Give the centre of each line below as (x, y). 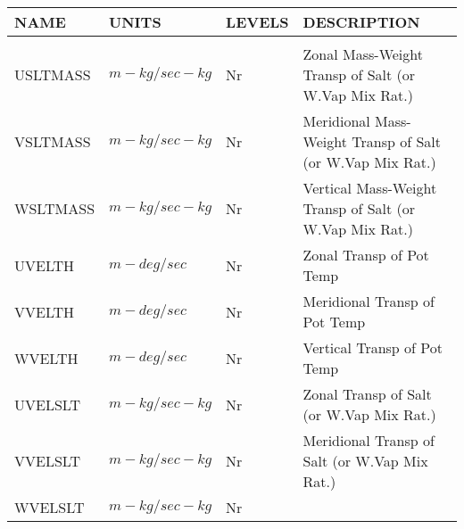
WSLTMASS (55, 208)
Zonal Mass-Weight (363, 54)
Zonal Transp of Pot (366, 255)
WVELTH (46, 358)
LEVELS (257, 22)
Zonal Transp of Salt (367, 394)
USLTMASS (53, 74)
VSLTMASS (53, 141)
